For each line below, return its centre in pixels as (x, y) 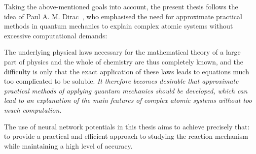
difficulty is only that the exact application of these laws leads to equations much (127, 71)
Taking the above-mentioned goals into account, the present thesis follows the (121, 6)
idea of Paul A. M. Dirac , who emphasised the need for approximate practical (123, 16)
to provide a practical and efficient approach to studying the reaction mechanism (126, 136)
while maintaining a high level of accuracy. (68, 145)
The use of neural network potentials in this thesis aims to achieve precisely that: (127, 126)
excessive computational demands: (56, 35)
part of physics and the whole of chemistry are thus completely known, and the (124, 61)
